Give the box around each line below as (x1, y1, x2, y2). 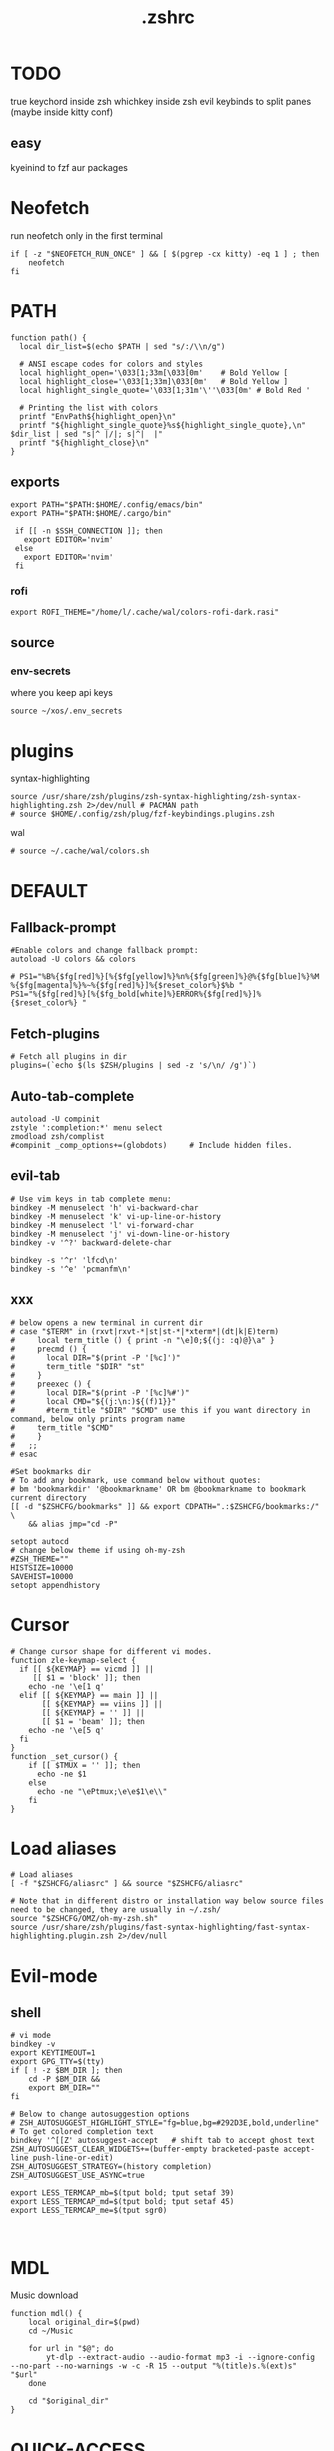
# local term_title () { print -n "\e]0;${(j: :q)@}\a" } (10, 1335, 275, 1345)
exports (10, 474, 60, 491)
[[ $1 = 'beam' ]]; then (41, 1716, 145, 1726)
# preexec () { (10, 1379, 92, 1389)
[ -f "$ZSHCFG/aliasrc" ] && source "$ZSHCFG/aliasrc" (10, 1879, 244, 1889)
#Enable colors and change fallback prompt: (10, 946, 199, 956)
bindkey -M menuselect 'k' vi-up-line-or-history (10, 1211, 222, 1221)
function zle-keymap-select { (10, 1655, 137, 1665)
